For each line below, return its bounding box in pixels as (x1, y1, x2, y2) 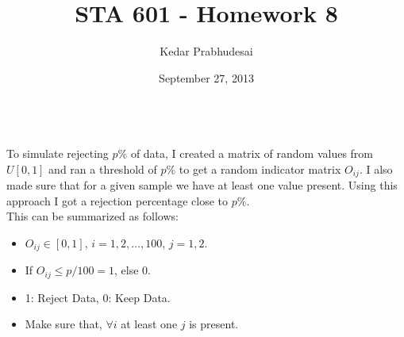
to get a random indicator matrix (179, 160, 341, 177)
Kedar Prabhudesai (160, 43, 253, 59)
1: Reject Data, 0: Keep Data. (25, 289, 171, 305)
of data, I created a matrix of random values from (130, 144, 373, 161)
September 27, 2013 (159, 69, 254, 86)
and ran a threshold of (48, 160, 157, 177)
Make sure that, (25, 316, 102, 332)
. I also (359, 160, 393, 177)
